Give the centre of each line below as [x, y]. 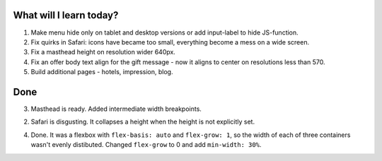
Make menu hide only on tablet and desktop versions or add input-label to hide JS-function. [164, 32]
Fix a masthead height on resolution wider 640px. [103, 52]
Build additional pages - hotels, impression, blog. [102, 72]
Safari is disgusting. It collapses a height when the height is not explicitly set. [143, 122]
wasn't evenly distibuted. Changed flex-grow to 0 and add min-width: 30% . [146, 145]
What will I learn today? [66, 15]
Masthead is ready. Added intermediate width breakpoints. [116, 109]
